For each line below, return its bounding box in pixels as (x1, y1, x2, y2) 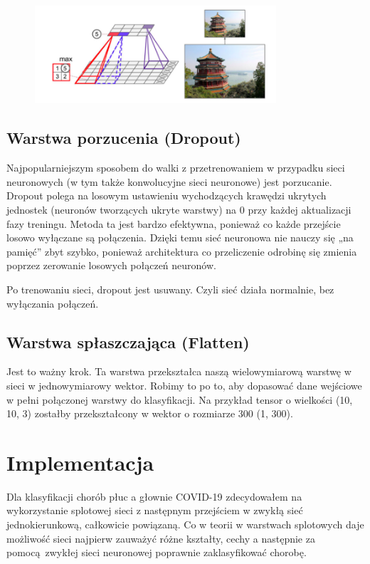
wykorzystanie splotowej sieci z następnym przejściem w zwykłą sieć (6, 503, 303, 518)
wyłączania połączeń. (6, 296, 99, 310)
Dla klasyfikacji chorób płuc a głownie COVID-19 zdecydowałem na (6, 489, 302, 503)
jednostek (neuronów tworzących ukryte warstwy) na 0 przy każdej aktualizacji (6, 202, 351, 216)
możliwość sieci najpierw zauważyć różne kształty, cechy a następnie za (6, 531, 315, 545)
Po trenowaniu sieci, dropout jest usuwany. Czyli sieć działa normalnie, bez (6, 281, 334, 296)
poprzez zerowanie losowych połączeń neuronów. (6, 258, 216, 273)
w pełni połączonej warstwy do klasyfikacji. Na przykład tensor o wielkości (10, (6, 392, 353, 407)
